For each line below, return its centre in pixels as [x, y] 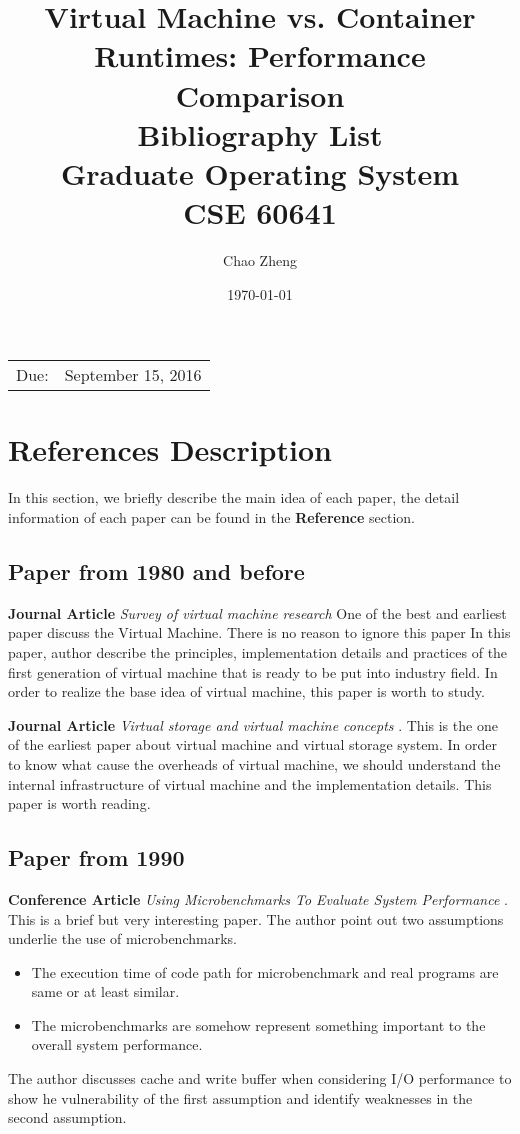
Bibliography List [260, 133]
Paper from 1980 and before [156, 570]
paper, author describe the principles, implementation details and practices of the [258, 651]
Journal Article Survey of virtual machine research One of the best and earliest [257, 612]
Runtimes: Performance [260, 55]
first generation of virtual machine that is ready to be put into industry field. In [253, 671]
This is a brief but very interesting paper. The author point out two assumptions [256, 918]
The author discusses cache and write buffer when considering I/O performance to [260, 1078]
